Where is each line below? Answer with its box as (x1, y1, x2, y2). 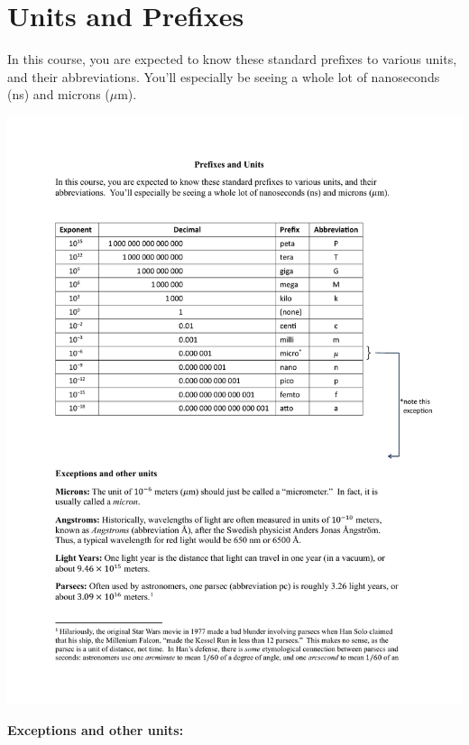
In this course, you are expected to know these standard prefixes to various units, (7, 50, 457, 69)
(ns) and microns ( (7, 85, 110, 104)
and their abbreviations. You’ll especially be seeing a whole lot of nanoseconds (7, 67, 440, 86)
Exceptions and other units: (7, 720, 184, 739)
